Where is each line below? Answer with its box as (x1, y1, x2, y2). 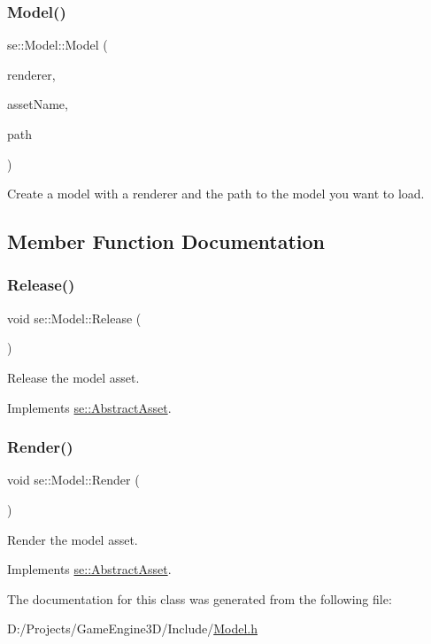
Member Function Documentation (7, 228, 326, 255)
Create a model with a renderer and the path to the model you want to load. (7, 184, 425, 203)
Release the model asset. (7, 368, 140, 386)
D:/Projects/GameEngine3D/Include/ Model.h (7, 619, 258, 638)
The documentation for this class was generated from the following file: (7, 589, 392, 608)
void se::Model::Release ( (7, 308, 142, 327)
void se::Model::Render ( (7, 470, 140, 489)
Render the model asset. (7, 530, 138, 548)
